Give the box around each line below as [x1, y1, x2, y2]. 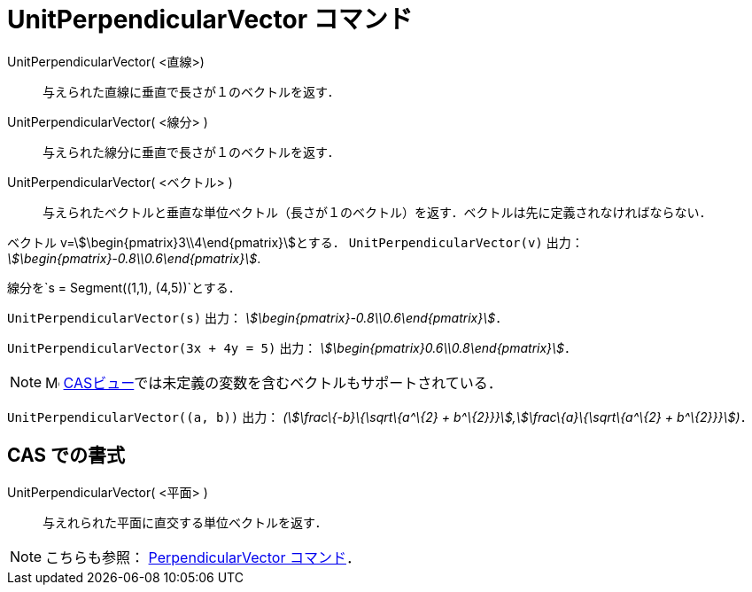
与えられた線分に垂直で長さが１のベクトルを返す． [43, 144, 340, 160]
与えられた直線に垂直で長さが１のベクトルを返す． [43, 83, 340, 99]
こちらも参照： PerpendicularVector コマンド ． [45, 548, 360, 566]
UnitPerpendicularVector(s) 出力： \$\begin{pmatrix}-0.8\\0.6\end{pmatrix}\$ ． [7, 309, 508, 325]
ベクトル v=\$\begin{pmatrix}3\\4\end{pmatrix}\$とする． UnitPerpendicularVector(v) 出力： [7, 234, 584, 250]
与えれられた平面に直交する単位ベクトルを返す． [43, 514, 328, 530]
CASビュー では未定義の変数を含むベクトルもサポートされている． [63, 373, 502, 392]
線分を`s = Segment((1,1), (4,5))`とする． [7, 279, 241, 295]
